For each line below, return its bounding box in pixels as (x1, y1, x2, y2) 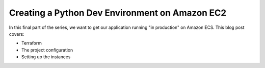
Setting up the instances (21, 54, 71, 60)
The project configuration (21, 47, 73, 53)
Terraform (21, 40, 42, 46)
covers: (9, 31, 25, 37)
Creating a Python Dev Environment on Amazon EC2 (9, 7, 227, 18)
